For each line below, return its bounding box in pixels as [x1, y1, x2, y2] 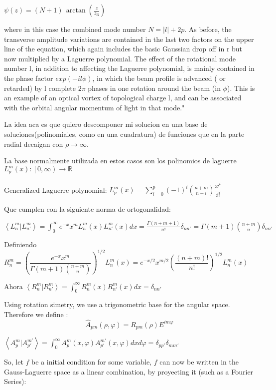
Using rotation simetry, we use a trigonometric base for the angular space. [4, 299, 230, 310]
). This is [227, 82, 255, 93]
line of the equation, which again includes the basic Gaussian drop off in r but [4, 43, 243, 54]
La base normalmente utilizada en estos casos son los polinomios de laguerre [4, 155, 237, 166]
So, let [4, 357, 23, 367]
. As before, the [184, 24, 232, 34]
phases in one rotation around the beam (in [88, 82, 221, 93]
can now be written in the [159, 357, 239, 367]
